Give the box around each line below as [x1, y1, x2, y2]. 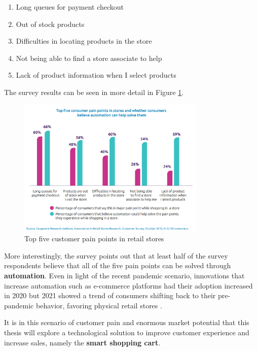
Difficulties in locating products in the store [16, 36, 152, 46]
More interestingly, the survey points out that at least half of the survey [4, 250, 228, 261]
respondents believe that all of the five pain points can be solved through [4, 260, 231, 271]
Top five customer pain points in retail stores [24, 233, 164, 244]
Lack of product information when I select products [16, 70, 176, 80]
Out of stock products [16, 18, 85, 29]
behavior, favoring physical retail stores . [35, 300, 162, 310]
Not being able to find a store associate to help [16, 52, 162, 63]
